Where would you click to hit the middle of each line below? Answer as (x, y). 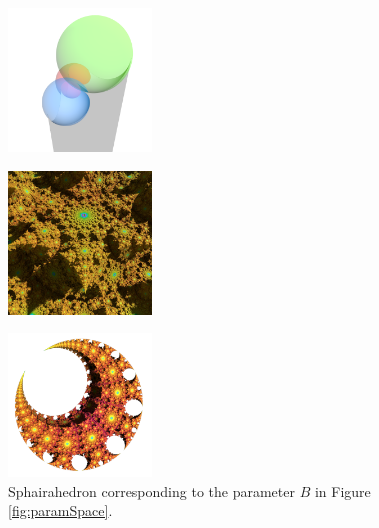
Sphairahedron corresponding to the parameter (151, 490)
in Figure (342, 490)
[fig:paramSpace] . (60, 510)
